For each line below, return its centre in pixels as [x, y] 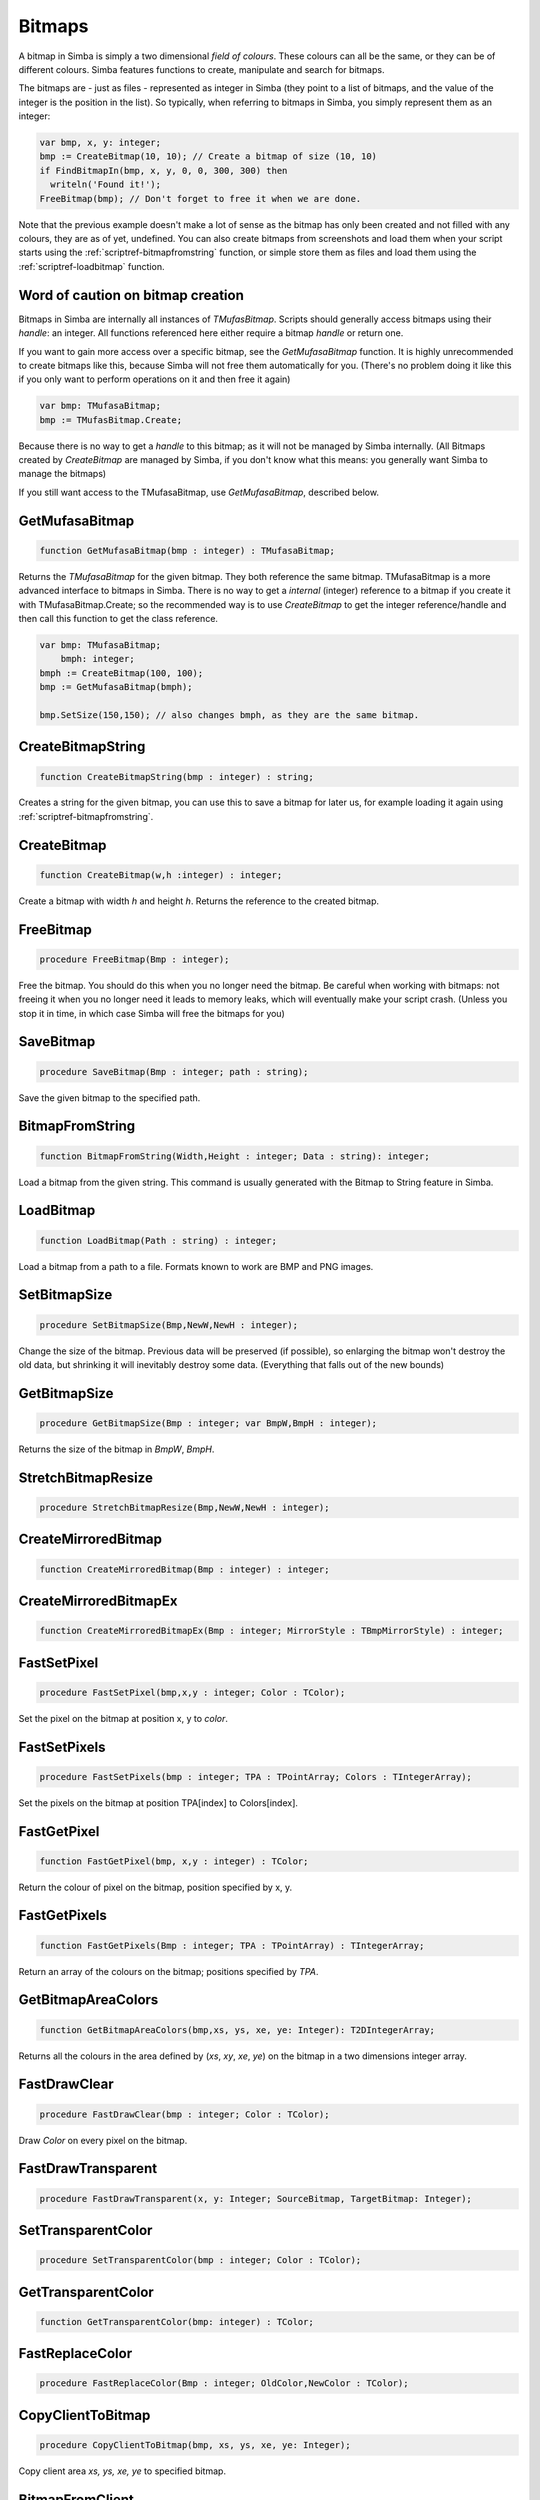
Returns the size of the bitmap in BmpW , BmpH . [116, 1449]
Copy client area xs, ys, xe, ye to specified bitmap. [122, 2471]
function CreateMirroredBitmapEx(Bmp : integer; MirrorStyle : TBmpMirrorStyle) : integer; [271, 1631]
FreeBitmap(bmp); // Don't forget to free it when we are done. [200, 198]
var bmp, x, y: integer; [100, 143]
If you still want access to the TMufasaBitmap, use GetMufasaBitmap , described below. [199, 492]
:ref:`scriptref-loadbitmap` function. [91, 266]
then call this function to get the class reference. [118, 618]
